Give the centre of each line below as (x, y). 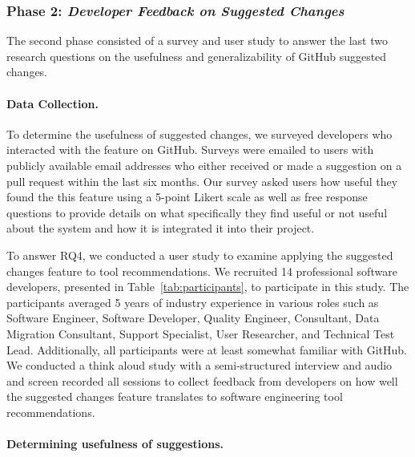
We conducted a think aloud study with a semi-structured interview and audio (199, 365)
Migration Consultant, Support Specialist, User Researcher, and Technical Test (201, 333)
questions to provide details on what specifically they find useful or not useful (197, 212)
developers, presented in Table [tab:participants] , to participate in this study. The (208, 287)
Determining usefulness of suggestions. (115, 444)
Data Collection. (52, 103)
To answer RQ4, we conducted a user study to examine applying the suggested (200, 255)
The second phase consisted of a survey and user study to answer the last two (197, 40)
